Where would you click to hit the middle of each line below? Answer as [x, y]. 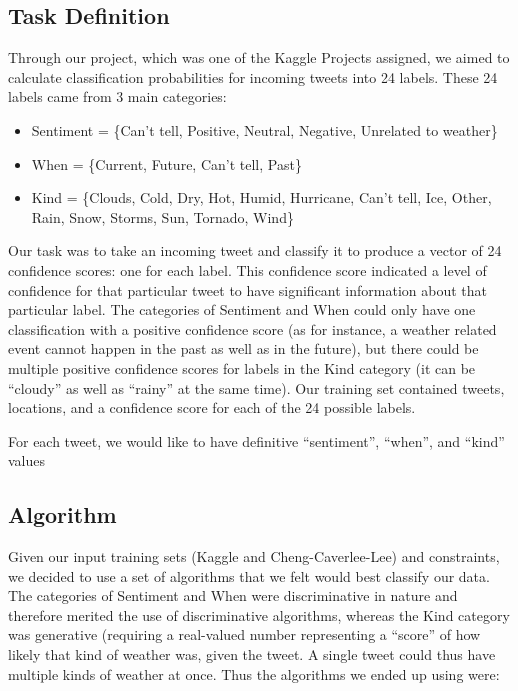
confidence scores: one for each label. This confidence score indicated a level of [247, 269]
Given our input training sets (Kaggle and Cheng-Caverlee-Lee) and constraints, [254, 556]
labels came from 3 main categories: [117, 96]
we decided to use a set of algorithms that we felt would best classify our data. [249, 575]
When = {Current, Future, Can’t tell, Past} [166, 163]
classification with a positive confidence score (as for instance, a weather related [252, 328]
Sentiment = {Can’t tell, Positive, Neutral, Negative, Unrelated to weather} [264, 129]
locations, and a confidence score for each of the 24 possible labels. [212, 407]
